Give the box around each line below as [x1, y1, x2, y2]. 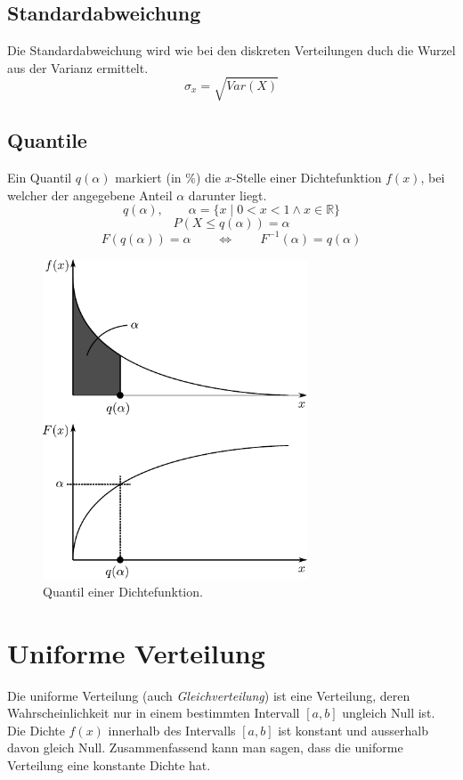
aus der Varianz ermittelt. [7, 58, 149, 77]
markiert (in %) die [115, 168, 221, 187]
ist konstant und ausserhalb [278, 720, 428, 739]
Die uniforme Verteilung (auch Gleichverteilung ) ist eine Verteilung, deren [7, 686, 410, 704]
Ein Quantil [7, 168, 72, 187]
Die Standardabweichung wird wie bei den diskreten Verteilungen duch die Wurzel [7, 41, 456, 60]
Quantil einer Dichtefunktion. [43, 581, 203, 600]
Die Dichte [7, 720, 65, 739]
